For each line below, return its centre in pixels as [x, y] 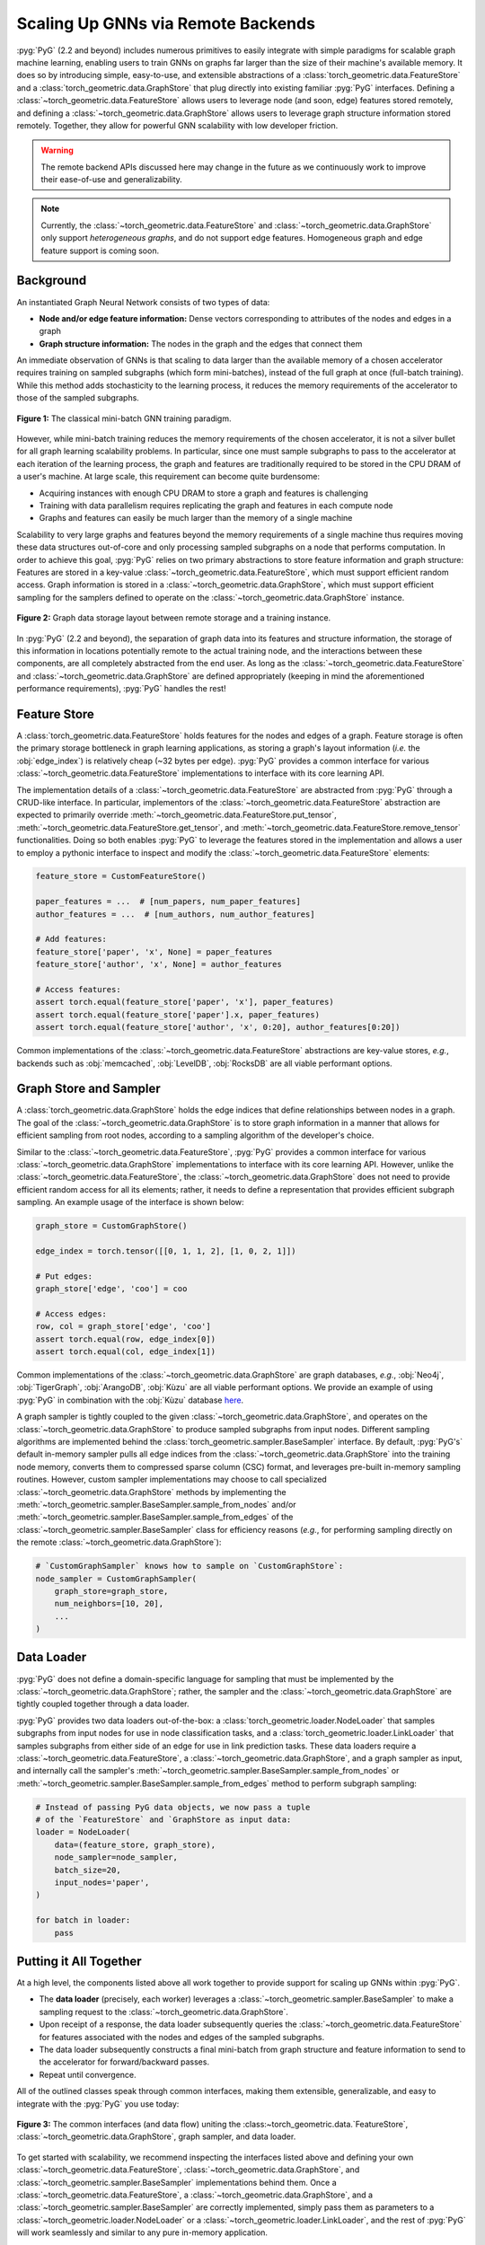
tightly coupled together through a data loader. [103, 1704]
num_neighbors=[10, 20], [109, 1604]
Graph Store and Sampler [88, 1089]
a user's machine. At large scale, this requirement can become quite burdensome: [168, 477]
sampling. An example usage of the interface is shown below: [130, 1202]
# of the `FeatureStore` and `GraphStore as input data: [163, 1820]
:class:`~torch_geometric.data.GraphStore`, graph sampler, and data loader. [156, 2136]
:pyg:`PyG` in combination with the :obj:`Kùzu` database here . [130, 1400]
